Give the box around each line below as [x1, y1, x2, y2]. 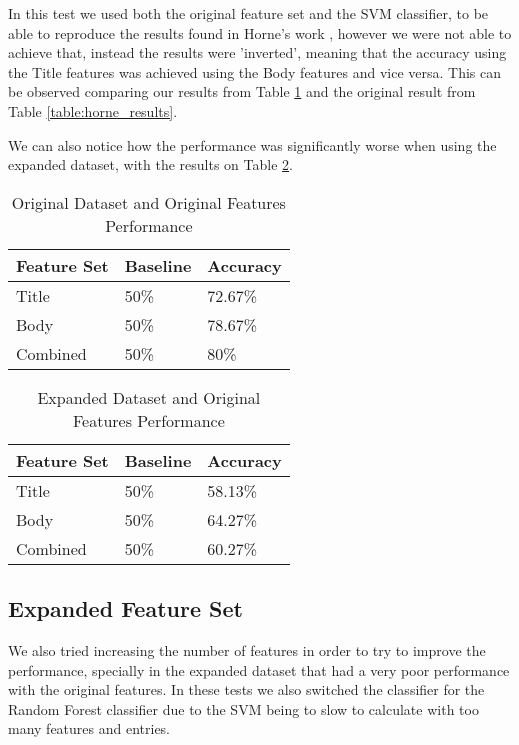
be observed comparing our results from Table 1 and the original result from [8, 81, 476, 102]
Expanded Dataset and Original [37, 385, 261, 409]
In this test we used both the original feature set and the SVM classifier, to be [8, 3, 489, 23]
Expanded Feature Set [8, 593, 243, 624]
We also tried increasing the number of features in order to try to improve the [8, 639, 486, 660]
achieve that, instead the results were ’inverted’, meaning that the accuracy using [8, 42, 507, 63]
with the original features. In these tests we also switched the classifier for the [8, 679, 485, 700]
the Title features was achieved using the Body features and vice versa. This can [8, 61, 502, 82]
